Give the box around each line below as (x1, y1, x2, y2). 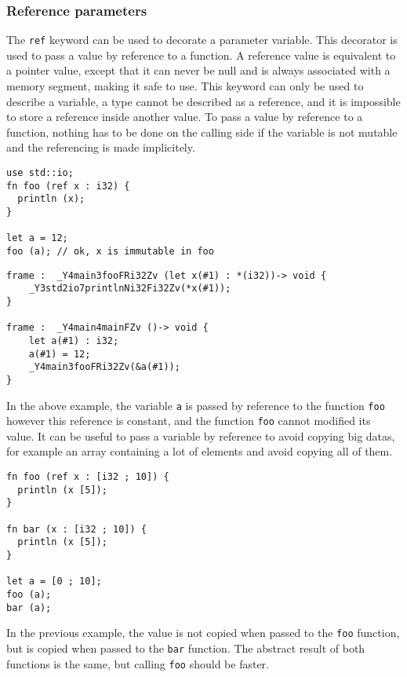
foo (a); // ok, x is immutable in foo (6, 245, 214, 257)
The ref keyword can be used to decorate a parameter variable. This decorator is (6, 31, 398, 48)
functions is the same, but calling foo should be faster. (6, 655, 269, 672)
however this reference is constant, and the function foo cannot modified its (6, 412, 371, 429)
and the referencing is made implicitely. (6, 139, 195, 156)
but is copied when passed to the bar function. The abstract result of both (6, 639, 365, 656)
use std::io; (6, 167, 74, 179)
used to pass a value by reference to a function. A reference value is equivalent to (6, 46, 396, 63)
